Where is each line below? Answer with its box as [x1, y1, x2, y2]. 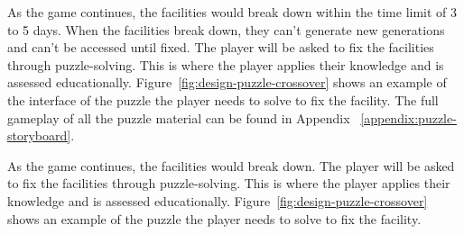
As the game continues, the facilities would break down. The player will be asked [7, 156, 455, 175]
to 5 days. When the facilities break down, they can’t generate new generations [7, 20, 445, 39]
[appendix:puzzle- [360, 108, 457, 127]
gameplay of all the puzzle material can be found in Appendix [7, 108, 350, 127]
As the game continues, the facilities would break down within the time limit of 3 [7, 3, 458, 21]
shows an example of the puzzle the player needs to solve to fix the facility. [7, 209, 422, 228]
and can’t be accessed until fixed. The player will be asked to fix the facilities [7, 38, 434, 57]
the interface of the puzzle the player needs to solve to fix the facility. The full [7, 90, 439, 109]
